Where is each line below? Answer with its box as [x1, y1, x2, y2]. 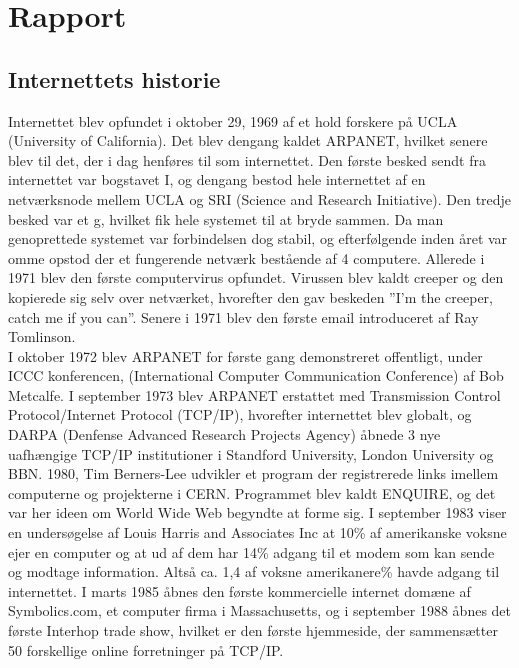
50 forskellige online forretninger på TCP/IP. [8, 639, 284, 660]
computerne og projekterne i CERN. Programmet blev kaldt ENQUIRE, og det [8, 482, 496, 503]
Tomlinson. [8, 326, 76, 347]
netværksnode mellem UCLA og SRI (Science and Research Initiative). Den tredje [8, 188, 512, 209]
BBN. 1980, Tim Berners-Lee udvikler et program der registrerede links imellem [8, 463, 499, 484]
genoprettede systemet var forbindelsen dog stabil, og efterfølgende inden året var [8, 228, 508, 249]
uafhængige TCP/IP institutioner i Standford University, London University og [8, 443, 494, 464]
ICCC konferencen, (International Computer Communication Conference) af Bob [8, 365, 504, 386]
